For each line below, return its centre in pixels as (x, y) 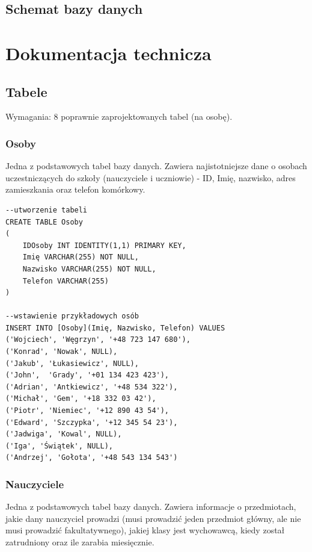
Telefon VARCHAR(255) (66, 281)
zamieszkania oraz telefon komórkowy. (75, 189)
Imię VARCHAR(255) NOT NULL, (81, 257)
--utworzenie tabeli (47, 210)
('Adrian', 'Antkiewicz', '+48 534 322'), (92, 387)
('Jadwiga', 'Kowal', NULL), (64, 434)
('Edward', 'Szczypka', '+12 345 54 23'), (92, 422)
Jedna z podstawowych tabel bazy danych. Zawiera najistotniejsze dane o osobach (156, 166)
